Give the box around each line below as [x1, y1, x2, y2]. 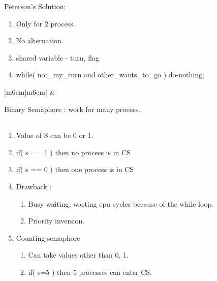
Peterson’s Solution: [4, 1, 66, 11]
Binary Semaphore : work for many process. [4, 103, 141, 114]
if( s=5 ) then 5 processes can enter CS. [28, 266, 152, 277]
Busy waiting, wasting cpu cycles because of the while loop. [28, 198, 214, 209]
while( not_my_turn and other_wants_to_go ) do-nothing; [16, 69, 204, 80]
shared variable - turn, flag [16, 52, 99, 63]
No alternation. [16, 35, 64, 46]
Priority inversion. [28, 215, 85, 226]
